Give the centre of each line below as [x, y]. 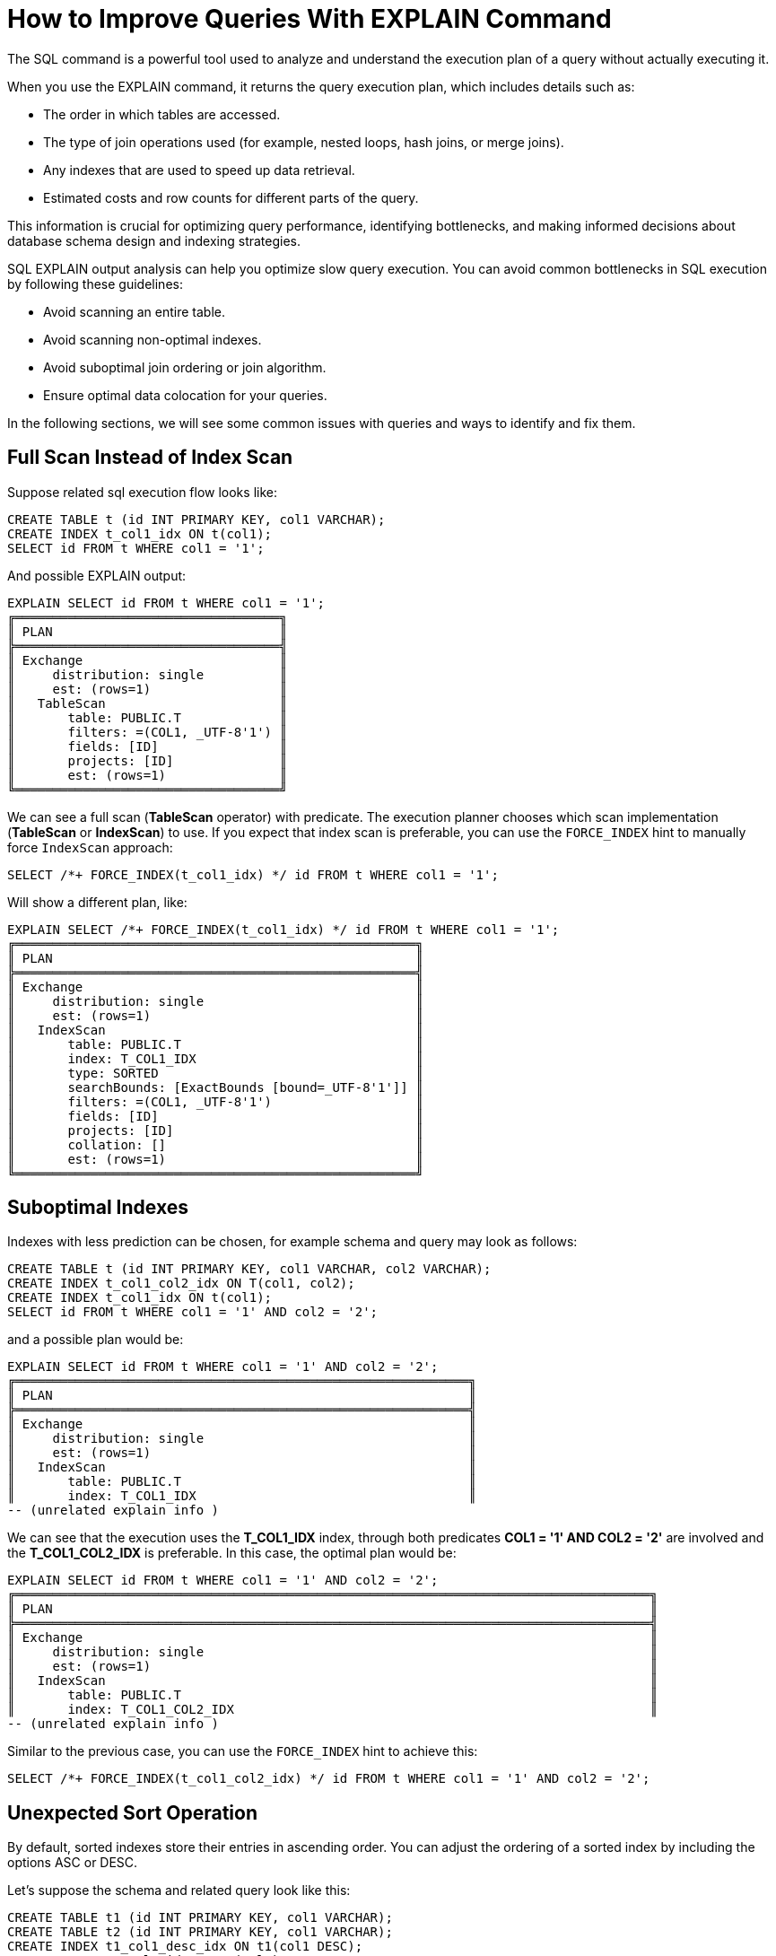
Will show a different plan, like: [97, 902]
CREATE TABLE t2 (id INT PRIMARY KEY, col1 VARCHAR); [200, 1932]
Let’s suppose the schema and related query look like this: [179, 1891]
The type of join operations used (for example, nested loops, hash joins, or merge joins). [304, 142]
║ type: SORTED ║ [215, 1073]
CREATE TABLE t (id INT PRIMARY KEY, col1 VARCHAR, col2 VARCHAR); [249, 1269]
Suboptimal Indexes [98, 1208]
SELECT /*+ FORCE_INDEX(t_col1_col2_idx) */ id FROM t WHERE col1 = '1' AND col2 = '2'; [329, 1779]
